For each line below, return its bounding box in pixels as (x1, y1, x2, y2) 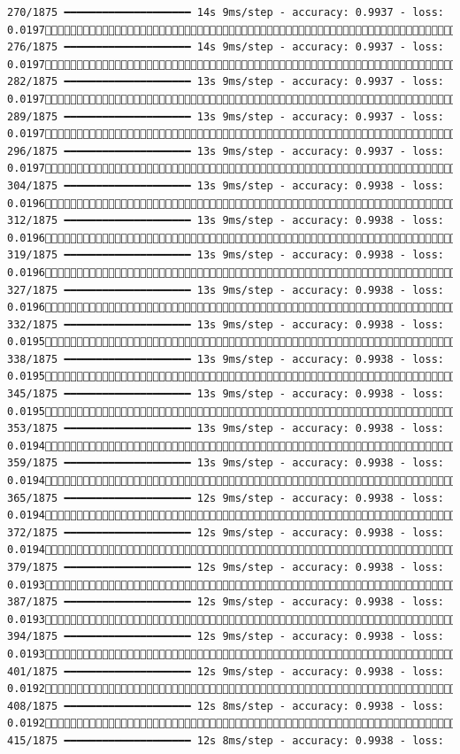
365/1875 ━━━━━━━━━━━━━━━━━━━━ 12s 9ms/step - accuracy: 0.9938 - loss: (7, 491, 444, 504)
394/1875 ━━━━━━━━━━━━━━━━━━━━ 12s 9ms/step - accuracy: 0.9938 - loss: (7, 630, 444, 643)
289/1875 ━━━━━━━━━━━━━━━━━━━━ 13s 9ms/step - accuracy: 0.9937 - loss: (7, 110, 444, 123)
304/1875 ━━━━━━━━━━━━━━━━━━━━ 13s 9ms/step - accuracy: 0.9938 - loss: (7, 179, 444, 192)
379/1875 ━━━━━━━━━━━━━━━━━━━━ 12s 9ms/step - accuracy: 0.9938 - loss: (7, 561, 444, 573)
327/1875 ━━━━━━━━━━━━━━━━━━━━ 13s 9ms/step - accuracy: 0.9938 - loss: (7, 283, 444, 296)
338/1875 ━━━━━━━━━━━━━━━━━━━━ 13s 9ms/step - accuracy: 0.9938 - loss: (7, 352, 444, 365)
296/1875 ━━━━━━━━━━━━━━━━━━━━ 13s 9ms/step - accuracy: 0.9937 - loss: (7, 144, 444, 158)
